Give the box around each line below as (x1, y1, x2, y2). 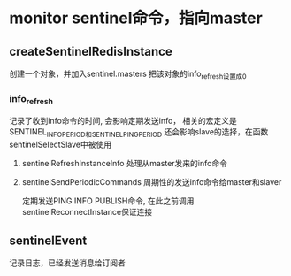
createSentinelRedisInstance (9, 43, 172, 58)
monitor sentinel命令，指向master (9, 8, 263, 28)
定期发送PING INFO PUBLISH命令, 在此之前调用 (21, 195, 195, 206)
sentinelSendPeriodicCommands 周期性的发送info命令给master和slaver (21, 177, 282, 188)
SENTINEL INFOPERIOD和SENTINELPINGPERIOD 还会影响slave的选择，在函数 (9, 126, 269, 140)
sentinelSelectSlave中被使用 (9, 139, 112, 150)
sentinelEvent (9, 233, 88, 248)
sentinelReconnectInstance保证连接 (21, 207, 153, 218)
